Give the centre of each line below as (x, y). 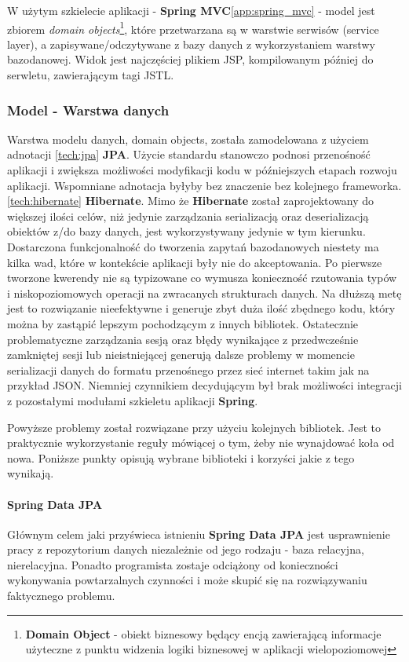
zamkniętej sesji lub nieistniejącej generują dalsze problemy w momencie (181, 355)
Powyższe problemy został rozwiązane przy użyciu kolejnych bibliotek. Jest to (194, 427)
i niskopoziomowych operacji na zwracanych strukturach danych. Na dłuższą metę (204, 293)
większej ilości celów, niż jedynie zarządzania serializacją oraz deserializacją (188, 216)
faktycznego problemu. (61, 596)
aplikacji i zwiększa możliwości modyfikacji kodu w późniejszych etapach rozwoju (202, 170)
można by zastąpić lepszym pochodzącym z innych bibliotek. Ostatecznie (183, 323)
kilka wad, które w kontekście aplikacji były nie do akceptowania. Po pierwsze (195, 262)
